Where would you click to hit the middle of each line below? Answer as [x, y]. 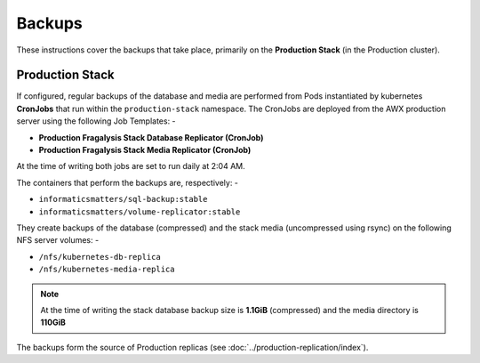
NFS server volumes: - [58, 240]
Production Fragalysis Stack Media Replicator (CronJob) [145, 150]
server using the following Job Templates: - [96, 121]
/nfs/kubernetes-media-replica [107, 270]
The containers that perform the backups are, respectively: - [128, 182]
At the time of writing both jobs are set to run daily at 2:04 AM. [131, 166]
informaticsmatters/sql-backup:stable [123, 199]
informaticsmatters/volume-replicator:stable [140, 212]
